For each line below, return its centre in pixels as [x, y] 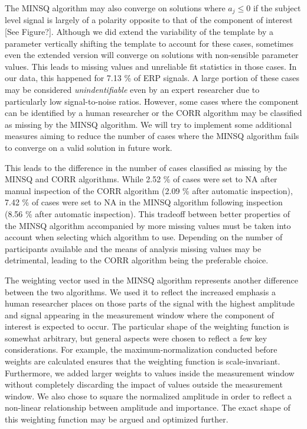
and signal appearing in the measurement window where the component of [140, 315]
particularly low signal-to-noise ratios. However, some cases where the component [152, 101]
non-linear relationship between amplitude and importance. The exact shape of [148, 407]
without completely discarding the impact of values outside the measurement [144, 384]
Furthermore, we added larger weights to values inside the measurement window [150, 372]
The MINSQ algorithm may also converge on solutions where [115, 8]
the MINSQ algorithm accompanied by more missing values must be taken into [148, 225]
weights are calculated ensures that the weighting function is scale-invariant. [143, 361]
